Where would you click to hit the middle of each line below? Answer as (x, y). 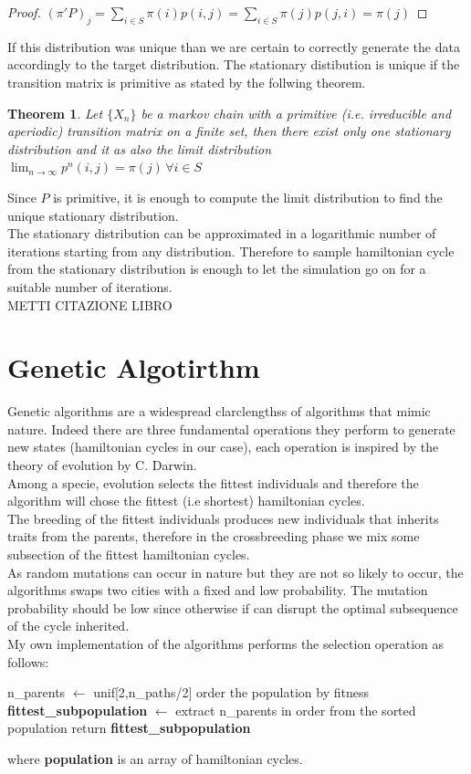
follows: (28, 661)
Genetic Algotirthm (134, 367)
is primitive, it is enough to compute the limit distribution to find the (248, 197)
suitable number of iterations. (90, 286)
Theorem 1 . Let (55, 113)
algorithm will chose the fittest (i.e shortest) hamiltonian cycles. (186, 501)
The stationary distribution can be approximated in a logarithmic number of (222, 233)
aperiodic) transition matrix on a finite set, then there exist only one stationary (229, 131)
